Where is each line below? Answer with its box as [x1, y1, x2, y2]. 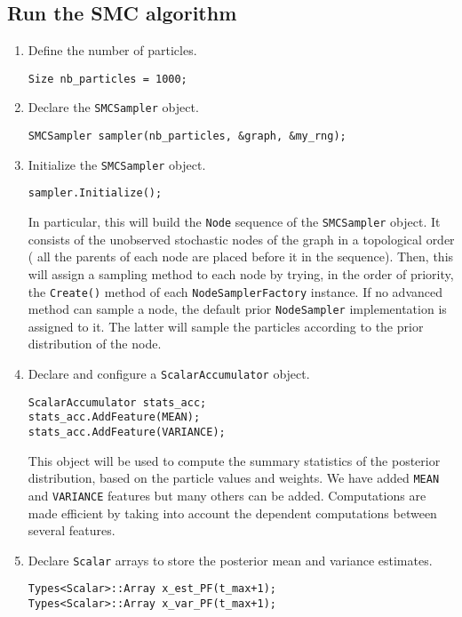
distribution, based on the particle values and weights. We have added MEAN [28, 469, 440, 487]
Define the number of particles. [28, 41, 197, 60]
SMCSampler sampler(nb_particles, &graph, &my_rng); [28, 130, 346, 143]
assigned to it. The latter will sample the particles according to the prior [28, 317, 424, 335]
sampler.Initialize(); [28, 187, 163, 200]
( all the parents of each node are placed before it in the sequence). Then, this [28, 247, 454, 266]
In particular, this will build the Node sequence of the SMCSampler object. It [28, 212, 441, 231]
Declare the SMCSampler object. [28, 98, 199, 116]
